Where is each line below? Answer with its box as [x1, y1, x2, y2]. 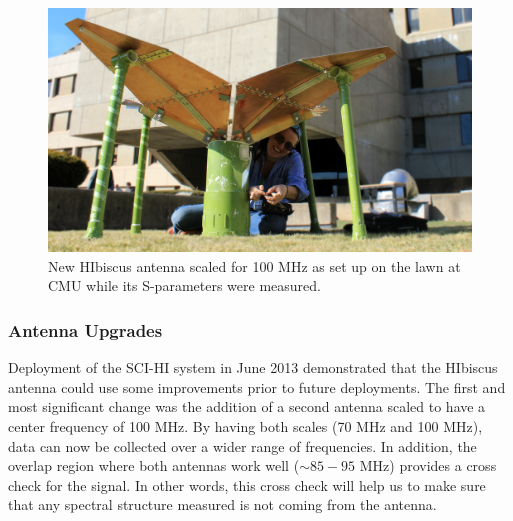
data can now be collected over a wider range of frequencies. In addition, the [8, 435, 477, 456]
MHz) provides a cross [359, 455, 497, 476]
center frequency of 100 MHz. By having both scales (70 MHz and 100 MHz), [8, 416, 483, 437]
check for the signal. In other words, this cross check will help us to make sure [8, 474, 486, 495]
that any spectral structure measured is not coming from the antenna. [8, 494, 437, 515]
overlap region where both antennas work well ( [8, 455, 300, 476]
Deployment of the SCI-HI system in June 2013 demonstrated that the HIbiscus [8, 357, 498, 378]
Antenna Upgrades [8, 318, 163, 342]
